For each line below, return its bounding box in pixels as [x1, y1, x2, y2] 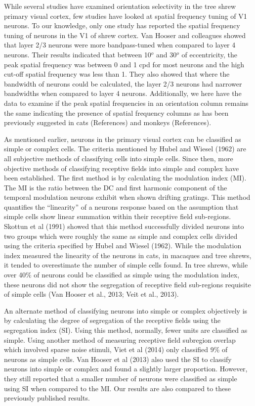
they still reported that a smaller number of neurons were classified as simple [4, 373, 237, 383]
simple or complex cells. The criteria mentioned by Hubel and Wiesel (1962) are [4, 143, 246, 154]
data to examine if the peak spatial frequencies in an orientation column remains [4, 97, 249, 108]
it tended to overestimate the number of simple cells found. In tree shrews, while [4, 260, 248, 270]
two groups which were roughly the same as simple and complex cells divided [4, 230, 238, 241]
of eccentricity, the [181, 49, 237, 59]
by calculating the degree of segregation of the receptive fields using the [4, 315, 221, 325]
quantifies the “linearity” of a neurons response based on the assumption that [4, 201, 239, 212]
